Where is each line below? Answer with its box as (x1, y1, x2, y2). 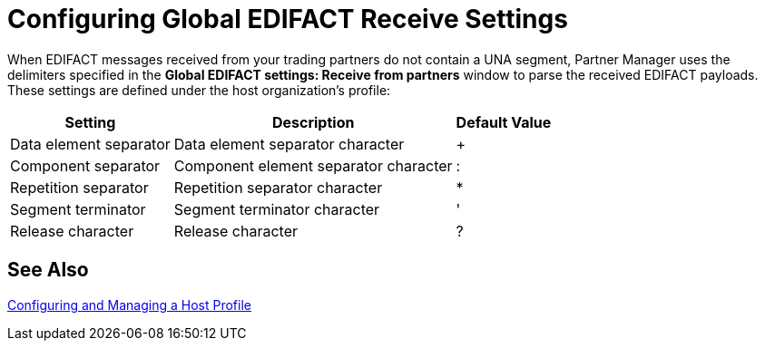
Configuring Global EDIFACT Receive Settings (7, 4, 568, 34)
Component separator (10, 156, 161, 175)
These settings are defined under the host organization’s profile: (7, 82, 391, 98)
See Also (7, 258, 89, 282)
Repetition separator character (173, 178, 383, 197)
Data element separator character (173, 134, 405, 153)
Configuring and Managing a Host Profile (7, 296, 251, 313)
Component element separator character (173, 156, 453, 175)
